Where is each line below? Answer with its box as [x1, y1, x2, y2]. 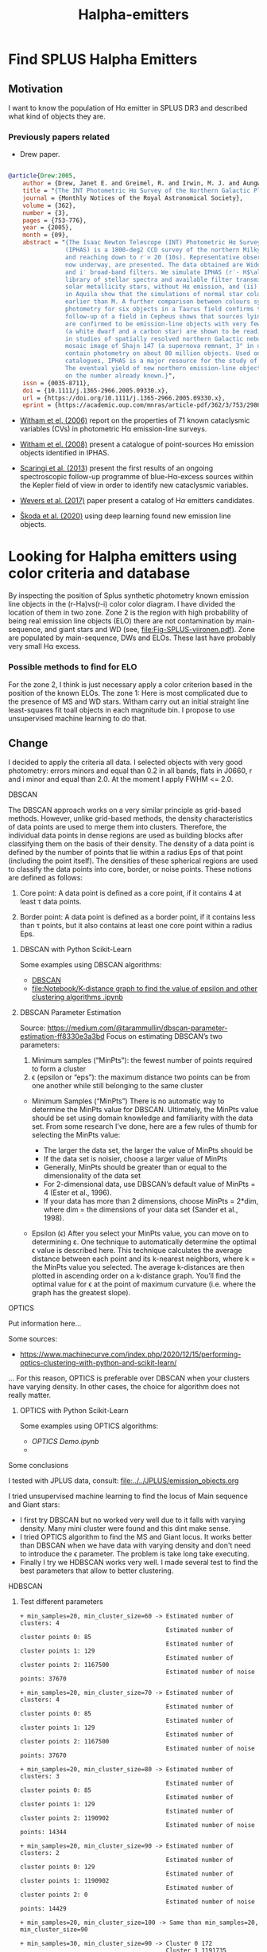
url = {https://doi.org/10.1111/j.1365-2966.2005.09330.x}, [22, 394, 226, 402]
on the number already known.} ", [64, 372, 176, 380]
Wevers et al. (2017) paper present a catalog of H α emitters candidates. [19, 496, 254, 506]
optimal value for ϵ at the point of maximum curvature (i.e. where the [31, 1279, 257, 1289]
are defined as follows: [8, 873, 83, 883]
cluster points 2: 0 [19, 1891, 88, 1899]
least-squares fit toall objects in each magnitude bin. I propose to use [8, 705, 236, 714]
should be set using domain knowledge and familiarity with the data [31, 1113, 253, 1123]
